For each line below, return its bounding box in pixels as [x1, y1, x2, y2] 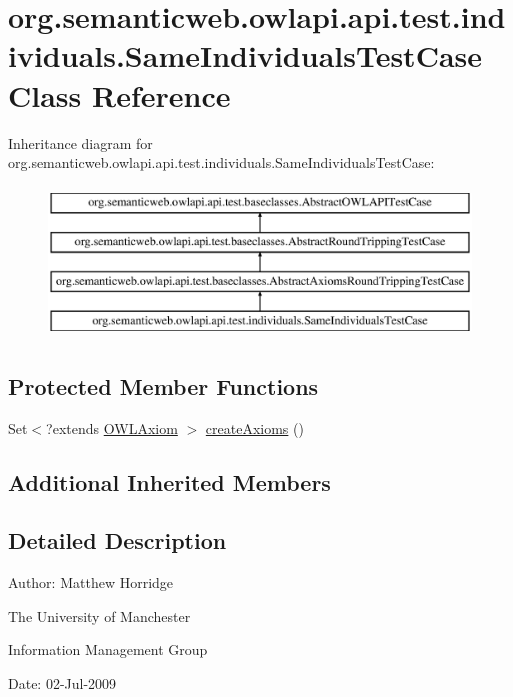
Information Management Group [8, 639, 208, 660]
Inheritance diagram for [8, 132, 153, 153]
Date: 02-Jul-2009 [8, 673, 117, 694]
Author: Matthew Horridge [8, 572, 174, 593]
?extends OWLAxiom [46, 417, 178, 438]
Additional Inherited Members [8, 466, 331, 497]
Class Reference [8, 74, 231, 115]
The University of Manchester [8, 605, 191, 626]
